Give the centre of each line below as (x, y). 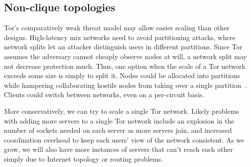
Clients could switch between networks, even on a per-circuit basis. (104, 94)
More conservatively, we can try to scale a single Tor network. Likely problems (122, 111)
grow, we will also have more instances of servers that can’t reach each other (118, 149)
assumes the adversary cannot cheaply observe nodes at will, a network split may (125, 56)
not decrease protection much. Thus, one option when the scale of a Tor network (125, 66)
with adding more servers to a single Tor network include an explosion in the (119, 120)
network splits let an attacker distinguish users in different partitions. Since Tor (123, 47)
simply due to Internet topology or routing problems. (84, 158)
